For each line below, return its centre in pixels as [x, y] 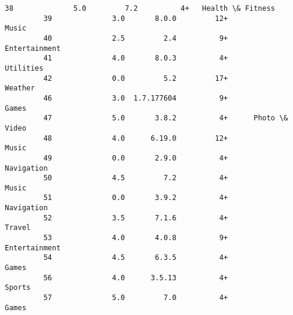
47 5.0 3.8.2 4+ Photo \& [166, 118]
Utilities [24, 68]
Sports [18, 288]
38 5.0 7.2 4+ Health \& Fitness [140, 8]
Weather [20, 88]
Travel [18, 228]
